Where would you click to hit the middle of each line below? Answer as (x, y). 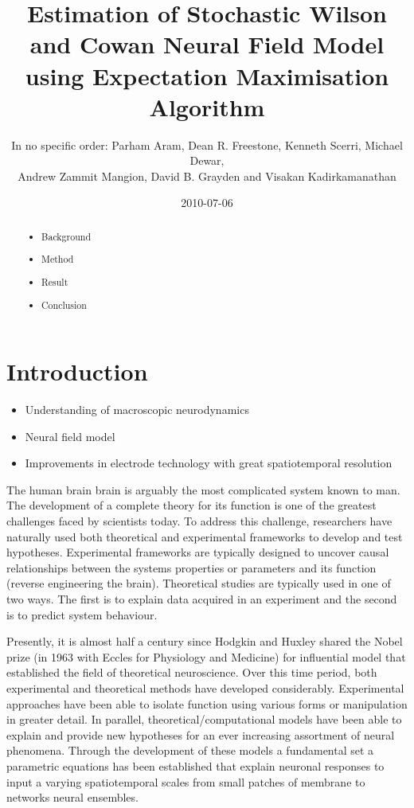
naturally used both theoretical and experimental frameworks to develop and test (205, 536)
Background (66, 236)
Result (55, 281)
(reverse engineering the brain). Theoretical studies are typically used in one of (199, 583)
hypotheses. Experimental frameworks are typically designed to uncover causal (198, 552)
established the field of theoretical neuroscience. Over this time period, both (192, 672)
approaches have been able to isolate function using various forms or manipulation (207, 703)
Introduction (77, 371)
